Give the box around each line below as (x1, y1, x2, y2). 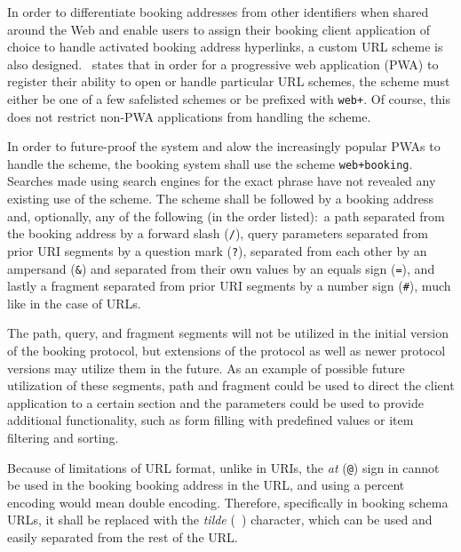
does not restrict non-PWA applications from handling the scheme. (7, 107, 371, 125)
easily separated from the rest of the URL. (7, 528, 238, 547)
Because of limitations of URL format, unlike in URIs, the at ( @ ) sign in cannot (7, 458, 440, 476)
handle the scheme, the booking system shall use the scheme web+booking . (7, 154, 413, 172)
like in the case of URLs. (7, 293, 141, 312)
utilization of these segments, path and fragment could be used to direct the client (7, 376, 455, 395)
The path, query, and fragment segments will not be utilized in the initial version (7, 324, 449, 342)
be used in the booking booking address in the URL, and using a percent (7, 476, 405, 494)
